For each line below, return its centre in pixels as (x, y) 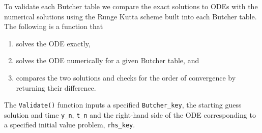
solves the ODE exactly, (53, 43)
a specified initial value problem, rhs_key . (70, 125)
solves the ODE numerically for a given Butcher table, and (108, 60)
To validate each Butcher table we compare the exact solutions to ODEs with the (131, 6)
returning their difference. (56, 87)
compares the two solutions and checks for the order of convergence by (126, 77)
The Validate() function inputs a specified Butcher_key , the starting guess (123, 105)
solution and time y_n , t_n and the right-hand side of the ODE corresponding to (130, 114)
